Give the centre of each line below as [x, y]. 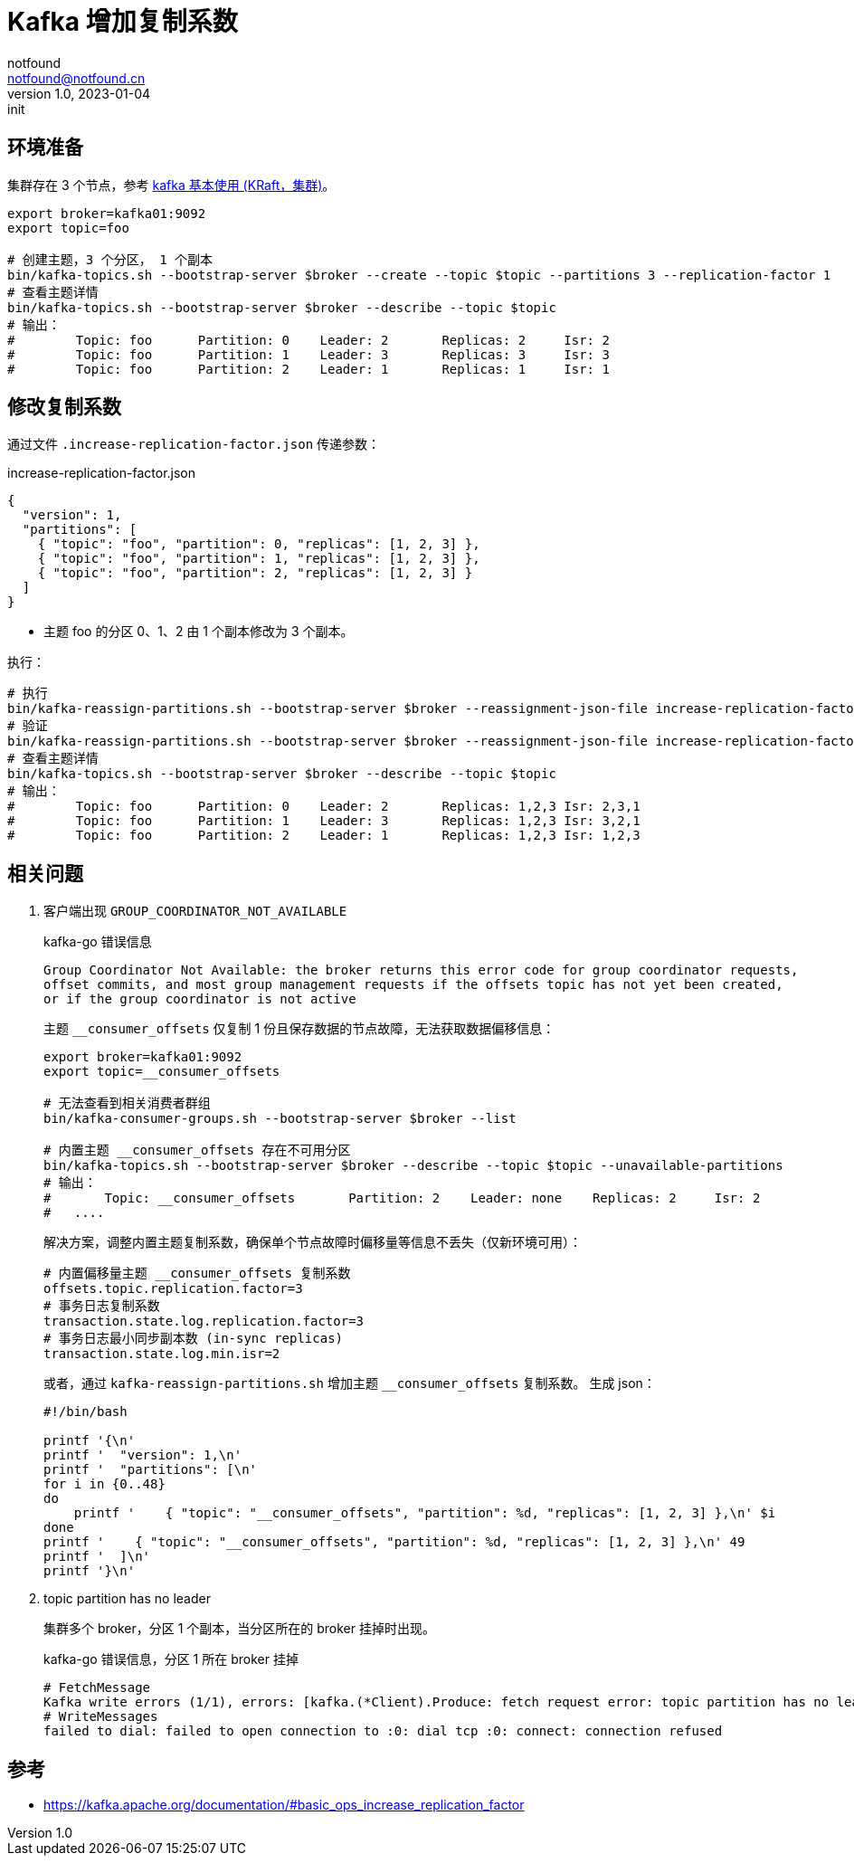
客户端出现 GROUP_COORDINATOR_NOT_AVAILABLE [195, 911]
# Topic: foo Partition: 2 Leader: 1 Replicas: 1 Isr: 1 [308, 369]
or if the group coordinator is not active [200, 999]
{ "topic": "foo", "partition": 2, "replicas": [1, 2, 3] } [255, 573]
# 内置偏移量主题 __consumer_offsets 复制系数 [197, 1274]
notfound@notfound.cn [76, 78]
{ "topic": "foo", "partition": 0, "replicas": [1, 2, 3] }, [259, 544]
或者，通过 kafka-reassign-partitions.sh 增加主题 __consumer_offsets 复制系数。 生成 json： [350, 1383]
